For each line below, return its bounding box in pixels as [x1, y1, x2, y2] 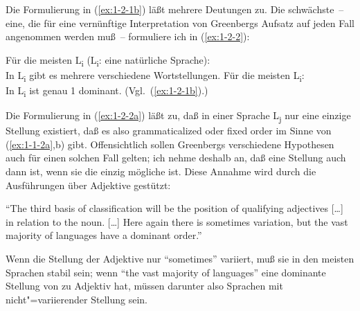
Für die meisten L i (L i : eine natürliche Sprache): [6, 52, 210, 69]
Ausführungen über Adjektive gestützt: [6, 177, 171, 192]
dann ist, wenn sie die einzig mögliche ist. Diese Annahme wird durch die [6, 164, 316, 179]
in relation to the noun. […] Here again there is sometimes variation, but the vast [6, 214, 348, 229]
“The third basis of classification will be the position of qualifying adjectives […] [6, 201, 343, 215]
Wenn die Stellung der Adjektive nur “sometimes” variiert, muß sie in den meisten [6, 251, 354, 266]
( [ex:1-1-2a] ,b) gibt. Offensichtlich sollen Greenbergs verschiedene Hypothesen [6, 136, 334, 151]
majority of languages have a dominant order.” [6, 228, 202, 242]
